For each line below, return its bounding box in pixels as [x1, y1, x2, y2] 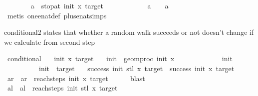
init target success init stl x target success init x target [38, 63, 235, 73]
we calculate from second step [4, 36, 95, 47]
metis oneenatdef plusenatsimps [7, 10, 107, 20]
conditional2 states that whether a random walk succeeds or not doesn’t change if [4, 27, 254, 37]
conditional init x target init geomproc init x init [7, 53, 233, 64]
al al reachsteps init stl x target [7, 83, 118, 93]
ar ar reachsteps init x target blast [7, 73, 145, 83]
